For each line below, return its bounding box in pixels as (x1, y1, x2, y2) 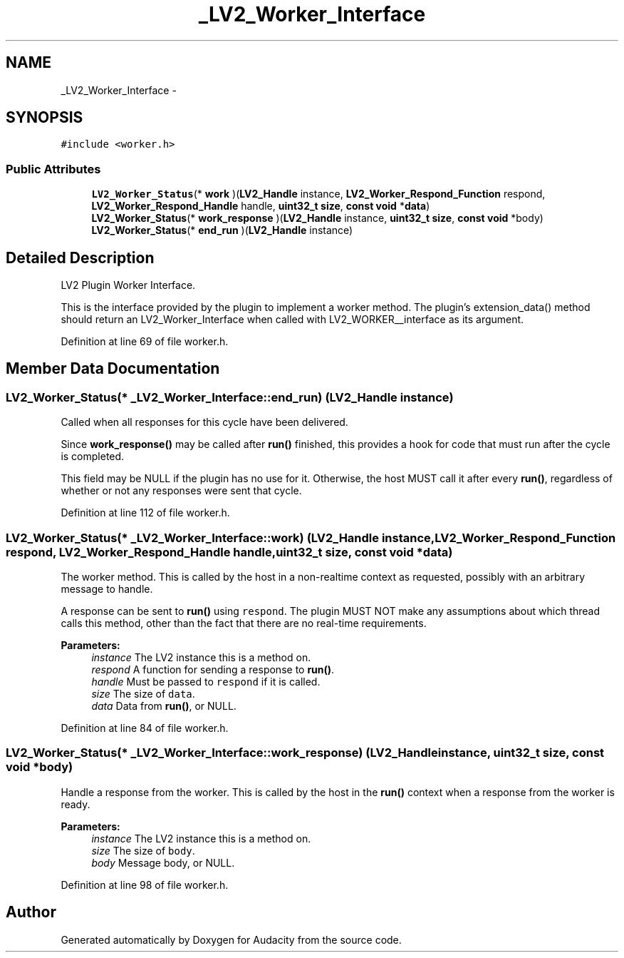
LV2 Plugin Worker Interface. (61, 279, 196, 292)
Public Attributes (6, 161, 101, 176)
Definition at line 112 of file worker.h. (61, 506, 230, 519)
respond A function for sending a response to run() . (91, 663, 335, 676)
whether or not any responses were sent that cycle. (61, 484, 302, 497)
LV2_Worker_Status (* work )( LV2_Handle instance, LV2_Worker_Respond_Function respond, (91, 188, 546, 200)
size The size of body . (91, 844, 195, 857)
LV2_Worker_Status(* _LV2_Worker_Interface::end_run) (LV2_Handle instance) (6, 389, 454, 404)
